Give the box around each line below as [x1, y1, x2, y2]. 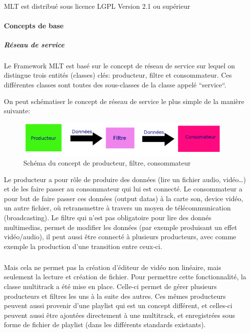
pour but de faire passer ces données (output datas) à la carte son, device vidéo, [4, 193, 243, 203]
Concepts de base [4, 20, 64, 30]
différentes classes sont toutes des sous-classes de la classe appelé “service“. [4, 79, 227, 89]
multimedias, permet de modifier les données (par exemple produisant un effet [4, 222, 237, 232]
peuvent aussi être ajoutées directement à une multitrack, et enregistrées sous [4, 310, 235, 320]
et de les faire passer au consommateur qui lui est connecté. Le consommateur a [4, 184, 243, 194]
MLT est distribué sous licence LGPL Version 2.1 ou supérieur [4, 1, 191, 11]
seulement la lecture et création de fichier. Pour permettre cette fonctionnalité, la [4, 271, 247, 282]
